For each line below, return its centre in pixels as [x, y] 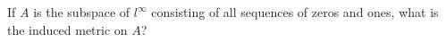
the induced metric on [67, 29]
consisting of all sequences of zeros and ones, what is [295, 12]
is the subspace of [82, 12]
